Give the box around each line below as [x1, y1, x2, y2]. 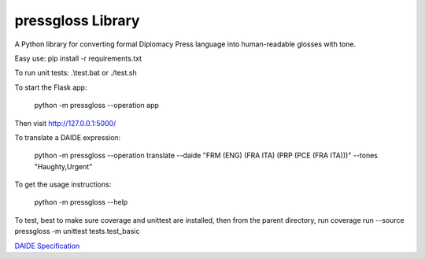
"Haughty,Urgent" [34, 161, 93, 171]
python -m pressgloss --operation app [34, 101, 159, 110]
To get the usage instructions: [14, 179, 112, 189]
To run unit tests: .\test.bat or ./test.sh [14, 68, 137, 78]
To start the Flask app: [14, 83, 87, 92]
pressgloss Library [14, 12, 140, 29]
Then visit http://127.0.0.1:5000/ [14, 118, 116, 128]
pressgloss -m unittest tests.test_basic [14, 227, 140, 236]
